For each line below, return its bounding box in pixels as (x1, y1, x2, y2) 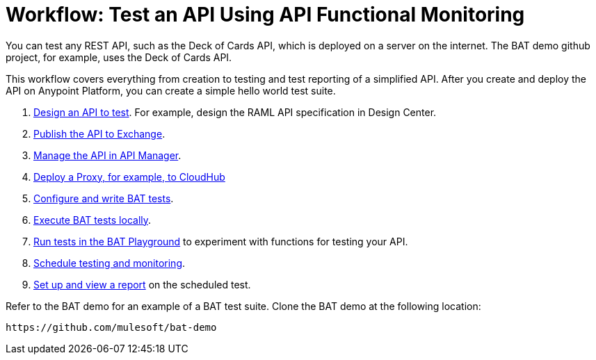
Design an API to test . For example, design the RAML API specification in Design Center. (33, 106, 437, 118)
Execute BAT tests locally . (33, 213, 152, 226)
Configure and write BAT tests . (33, 192, 174, 204)
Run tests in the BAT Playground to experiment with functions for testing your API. (33, 235, 408, 247)
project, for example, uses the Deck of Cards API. (6, 51, 232, 63)
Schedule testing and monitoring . (33, 256, 186, 269)
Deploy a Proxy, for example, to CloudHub (33, 170, 225, 183)
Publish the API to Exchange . (33, 127, 166, 140)
